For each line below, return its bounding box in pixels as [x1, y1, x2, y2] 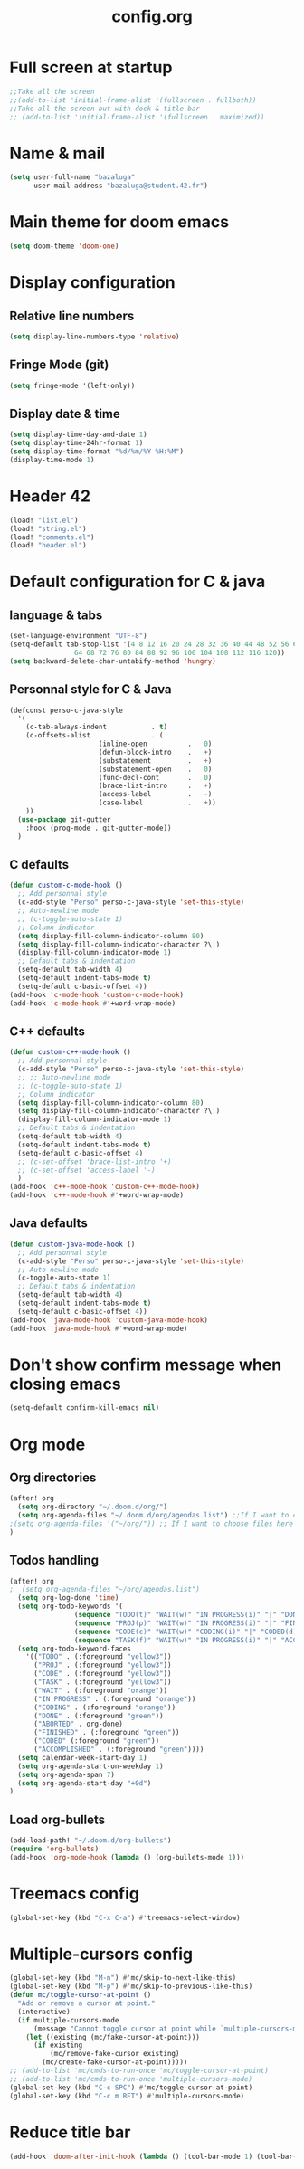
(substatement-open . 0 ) [98, 765, 213, 774]
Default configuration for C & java [9, 572, 266, 592]
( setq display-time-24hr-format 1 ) [9, 439, 144, 448]
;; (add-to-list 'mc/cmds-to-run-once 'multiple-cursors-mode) [9, 2074, 253, 2083]
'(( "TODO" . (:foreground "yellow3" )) [25, 1652, 172, 1661]
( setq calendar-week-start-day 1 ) [17, 1753, 147, 1762]
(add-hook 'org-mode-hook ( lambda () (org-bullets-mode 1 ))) [9, 1852, 245, 1861]
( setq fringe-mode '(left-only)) [9, 381, 136, 390]
